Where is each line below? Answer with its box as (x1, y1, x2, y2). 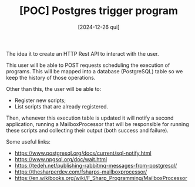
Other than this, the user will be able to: (6, 85, 102, 92)
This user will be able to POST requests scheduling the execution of (6, 62, 170, 69)
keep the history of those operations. (6, 74, 96, 81)
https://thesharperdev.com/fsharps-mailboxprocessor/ (14, 168, 147, 175)
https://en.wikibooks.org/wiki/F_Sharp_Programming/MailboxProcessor (14, 174, 187, 181)
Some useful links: (6, 138, 51, 145)
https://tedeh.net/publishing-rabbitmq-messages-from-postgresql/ (14, 162, 177, 169)
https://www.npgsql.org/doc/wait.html (14, 155, 107, 162)
